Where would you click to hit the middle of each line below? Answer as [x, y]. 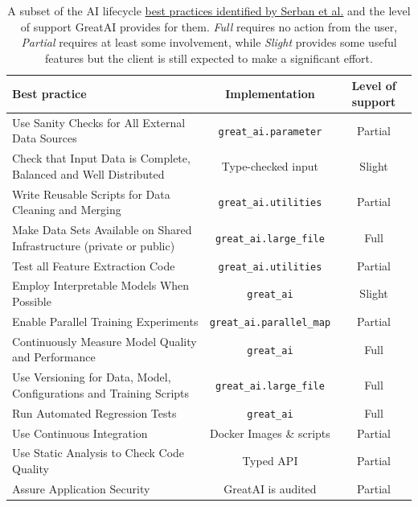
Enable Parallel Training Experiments [105, 321]
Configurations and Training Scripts [101, 392]
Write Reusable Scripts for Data [91, 194]
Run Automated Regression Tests [94, 412]
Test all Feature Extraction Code [94, 265]
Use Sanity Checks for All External [99, 122]
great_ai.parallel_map [270, 322]
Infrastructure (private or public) [94, 245]
